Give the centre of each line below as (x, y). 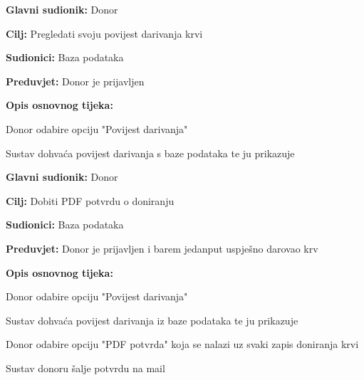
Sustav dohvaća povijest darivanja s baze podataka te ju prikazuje (150, 153)
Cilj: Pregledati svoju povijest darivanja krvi (104, 33)
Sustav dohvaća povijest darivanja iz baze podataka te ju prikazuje (152, 320)
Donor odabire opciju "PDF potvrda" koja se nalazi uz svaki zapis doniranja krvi (182, 344)
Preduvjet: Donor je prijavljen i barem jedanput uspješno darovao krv (162, 248)
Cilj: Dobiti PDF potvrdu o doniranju (90, 200)
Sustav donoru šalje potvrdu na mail (85, 368)
